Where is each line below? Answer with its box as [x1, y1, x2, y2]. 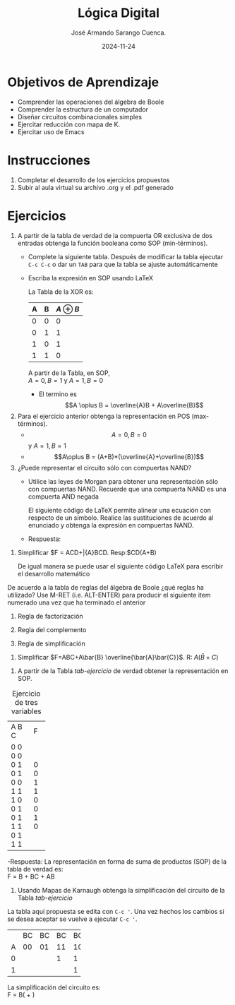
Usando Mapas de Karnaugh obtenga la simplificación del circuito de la [17, 886, 225, 894]
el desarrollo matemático [17, 569, 90, 578]
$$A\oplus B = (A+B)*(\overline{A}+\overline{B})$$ [54, 452, 205, 460]
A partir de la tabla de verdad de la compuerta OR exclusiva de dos [17, 231, 213, 239]
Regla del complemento [17, 625, 87, 634]
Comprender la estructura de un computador [17, 105, 148, 114]
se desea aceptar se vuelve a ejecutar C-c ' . [7, 915, 138, 923]
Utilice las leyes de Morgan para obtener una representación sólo [28, 477, 219, 485]
